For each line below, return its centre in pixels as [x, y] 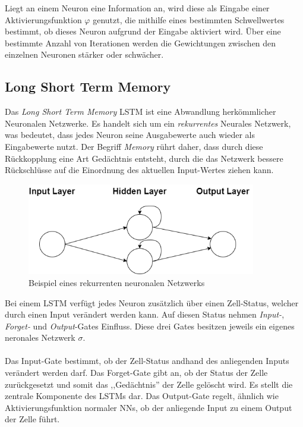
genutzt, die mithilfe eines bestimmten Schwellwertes [189, 19]
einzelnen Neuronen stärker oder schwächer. [84, 54]
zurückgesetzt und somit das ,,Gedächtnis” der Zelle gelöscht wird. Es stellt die [149, 384]
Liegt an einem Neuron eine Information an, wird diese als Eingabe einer [137, 8]
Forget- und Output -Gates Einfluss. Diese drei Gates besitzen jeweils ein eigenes [150, 326]
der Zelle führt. [32, 419]
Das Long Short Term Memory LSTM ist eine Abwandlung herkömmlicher [141, 112]
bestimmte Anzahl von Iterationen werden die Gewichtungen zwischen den [141, 43]
